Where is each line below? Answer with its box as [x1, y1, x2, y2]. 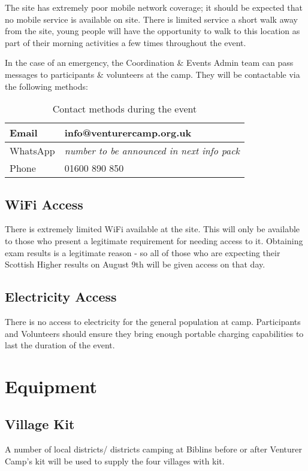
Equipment [5, 373, 97, 398]
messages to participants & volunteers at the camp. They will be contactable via [5, 68, 300, 80]
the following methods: [5, 80, 88, 92]
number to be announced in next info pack [64, 144, 240, 158]
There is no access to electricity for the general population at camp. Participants [5, 315, 301, 327]
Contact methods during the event [52, 102, 197, 116]
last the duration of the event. [5, 339, 115, 351]
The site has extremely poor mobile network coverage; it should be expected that [5, 1, 303, 13]
